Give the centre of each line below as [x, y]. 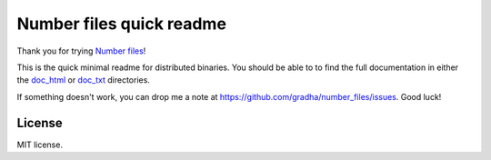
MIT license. [40, 145]
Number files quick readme [122, 24]
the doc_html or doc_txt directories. [83, 80]
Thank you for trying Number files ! [81, 51]
